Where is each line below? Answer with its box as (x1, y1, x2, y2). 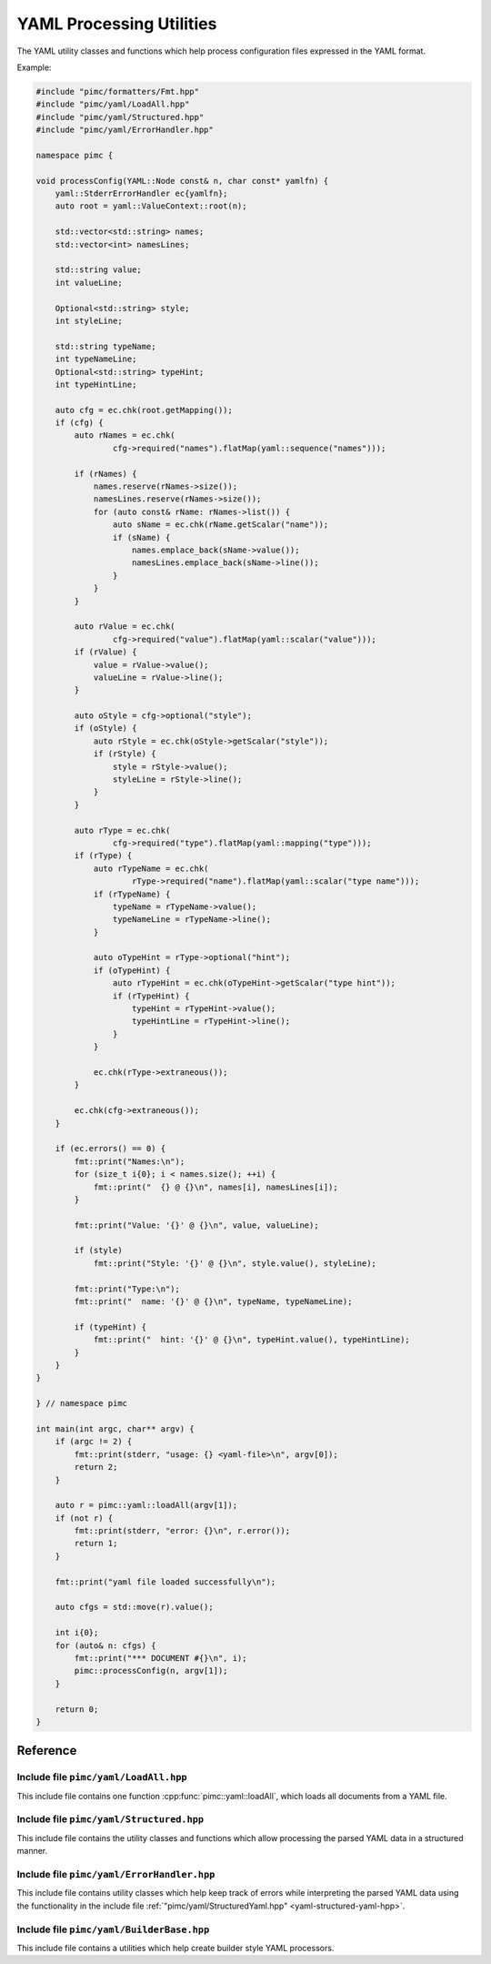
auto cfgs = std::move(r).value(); (55, 1602, 214, 1613)
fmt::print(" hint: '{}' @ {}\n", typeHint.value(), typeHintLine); (93, 1334, 411, 1345)
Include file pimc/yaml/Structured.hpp (16, 1813, 205, 1826)
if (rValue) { (74, 647, 137, 657)
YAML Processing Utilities (16, 14, 217, 34)
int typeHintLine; (55, 379, 137, 390)
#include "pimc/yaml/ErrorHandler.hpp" (35, 125, 214, 136)
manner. (16, 1846, 48, 1857)
